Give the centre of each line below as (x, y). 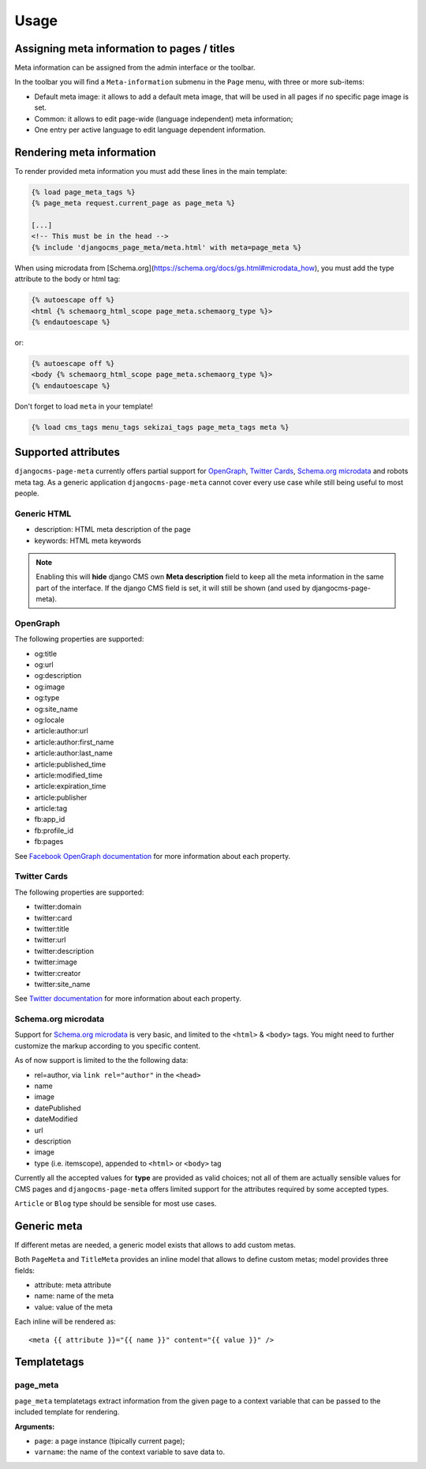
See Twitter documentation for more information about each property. (128, 999)
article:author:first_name (74, 742)
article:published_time (70, 764)
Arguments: (35, 1426)
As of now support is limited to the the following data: (101, 1060)
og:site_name (56, 709)
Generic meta (49, 1226)
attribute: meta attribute (73, 1285)
